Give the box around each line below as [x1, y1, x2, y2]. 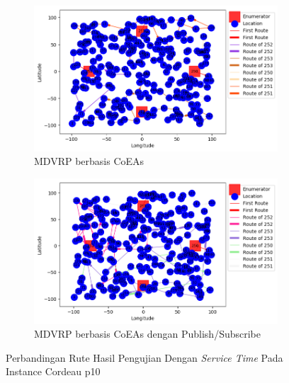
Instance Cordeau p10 [6, 364, 101, 379]
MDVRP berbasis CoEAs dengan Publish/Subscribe [34, 326, 261, 341]
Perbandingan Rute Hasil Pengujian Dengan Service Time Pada [6, 350, 283, 365]
